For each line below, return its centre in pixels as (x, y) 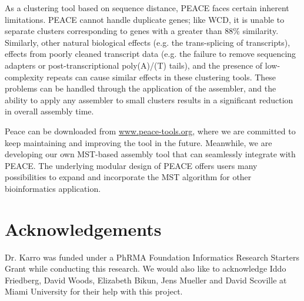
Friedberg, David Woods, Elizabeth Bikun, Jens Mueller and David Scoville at (146, 280)
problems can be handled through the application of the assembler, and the (141, 88)
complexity (24, 77)
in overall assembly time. (49, 111)
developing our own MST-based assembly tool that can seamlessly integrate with (150, 154)
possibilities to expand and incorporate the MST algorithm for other (128, 177)
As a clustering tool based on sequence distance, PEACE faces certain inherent (147, 8)
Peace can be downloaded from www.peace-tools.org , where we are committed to (150, 131)
